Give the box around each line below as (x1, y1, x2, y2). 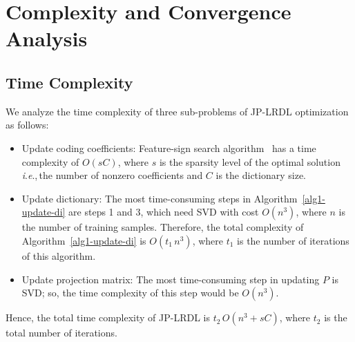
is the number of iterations (237, 233, 349, 247)
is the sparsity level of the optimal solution (159, 154, 340, 169)
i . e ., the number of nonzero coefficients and (21, 168, 203, 182)
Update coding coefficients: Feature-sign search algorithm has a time (21, 140, 316, 155)
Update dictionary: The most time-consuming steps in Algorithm (21, 191, 298, 205)
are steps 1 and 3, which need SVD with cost (68, 205, 259, 219)
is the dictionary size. (215, 168, 306, 182)
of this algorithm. (21, 248, 96, 263)
